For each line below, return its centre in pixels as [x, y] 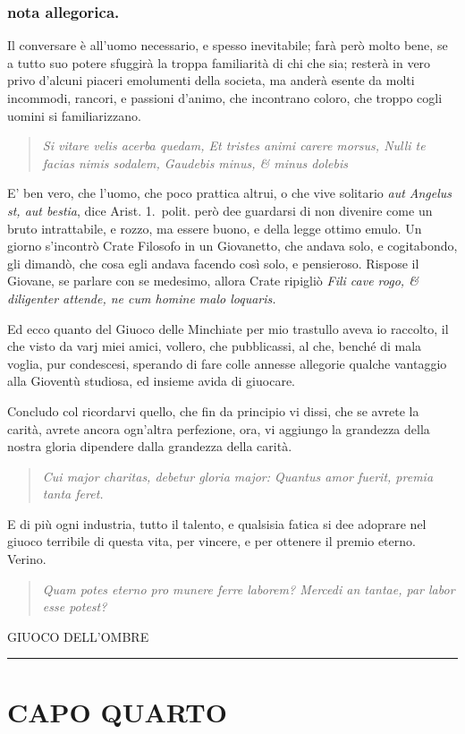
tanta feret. [73, 494]
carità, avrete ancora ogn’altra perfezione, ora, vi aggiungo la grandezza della [219, 428]
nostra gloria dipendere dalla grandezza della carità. [150, 446]
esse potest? [75, 606]
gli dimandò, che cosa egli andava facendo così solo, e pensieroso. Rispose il [213, 263]
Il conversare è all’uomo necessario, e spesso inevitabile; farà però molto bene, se [228, 45]
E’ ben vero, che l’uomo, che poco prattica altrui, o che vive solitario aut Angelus [230, 193]
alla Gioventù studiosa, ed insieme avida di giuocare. [151, 381]
